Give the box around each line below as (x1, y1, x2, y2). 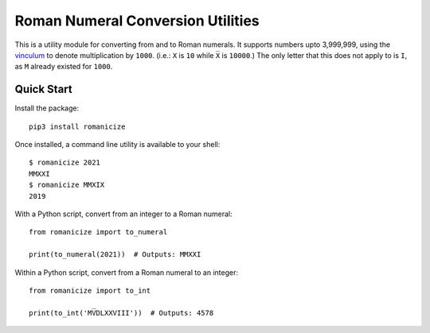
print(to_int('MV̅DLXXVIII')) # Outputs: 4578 (29, 308, 214, 317)
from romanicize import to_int (29, 286, 151, 295)
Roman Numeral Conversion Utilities (14, 12, 260, 29)
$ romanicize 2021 (29, 158, 101, 167)
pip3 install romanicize (29, 122, 126, 131)
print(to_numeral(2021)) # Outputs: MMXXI (29, 250, 201, 259)
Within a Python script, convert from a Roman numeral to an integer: (14, 267, 239, 277)
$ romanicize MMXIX (29, 180, 105, 190)
